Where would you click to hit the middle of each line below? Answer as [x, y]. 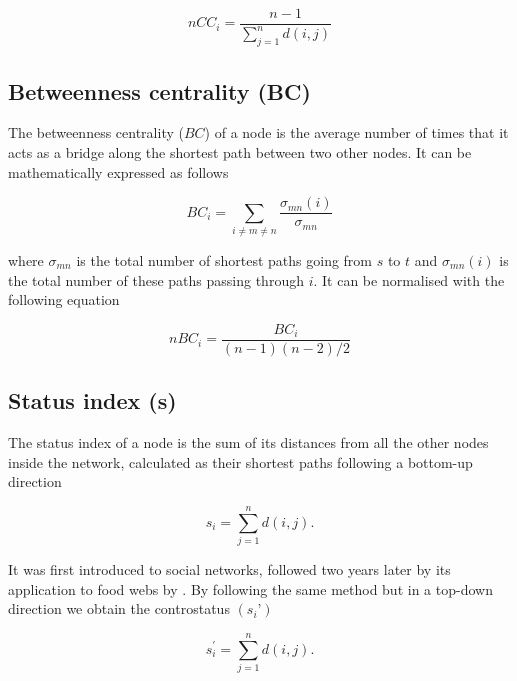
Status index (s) [92, 400]
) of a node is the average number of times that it [356, 132]
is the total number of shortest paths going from [224, 259]
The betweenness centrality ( [96, 132]
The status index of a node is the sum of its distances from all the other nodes [248, 442]
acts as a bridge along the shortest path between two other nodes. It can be [240, 152]
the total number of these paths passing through [156, 279]
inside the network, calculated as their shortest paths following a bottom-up [240, 461]
